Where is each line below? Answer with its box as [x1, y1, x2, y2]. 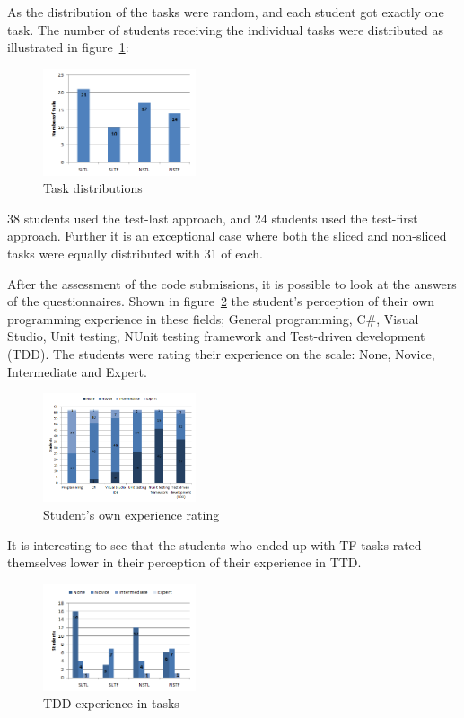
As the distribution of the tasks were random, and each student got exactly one [7, 3, 444, 21]
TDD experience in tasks [43, 694, 179, 713]
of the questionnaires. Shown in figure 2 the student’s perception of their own [7, 292, 435, 311]
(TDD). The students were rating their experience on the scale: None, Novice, [7, 345, 435, 363]
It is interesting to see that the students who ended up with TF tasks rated [7, 535, 422, 554]
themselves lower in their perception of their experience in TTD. [7, 553, 362, 572]
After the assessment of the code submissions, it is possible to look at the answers [7, 274, 457, 293]
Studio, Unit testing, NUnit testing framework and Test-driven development [7, 327, 425, 346]
